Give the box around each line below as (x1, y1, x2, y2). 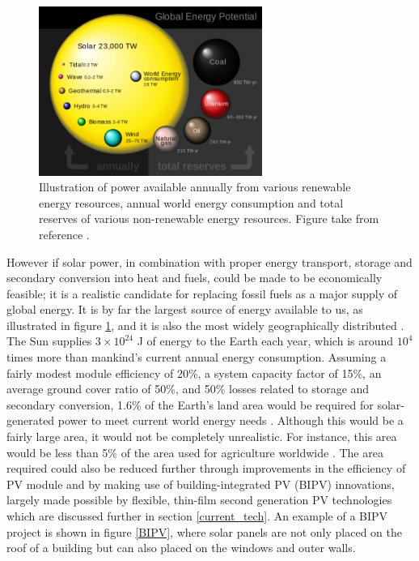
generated (6, 412, 55, 429)
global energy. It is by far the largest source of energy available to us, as (6, 301, 363, 318)
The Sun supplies (6, 332, 92, 349)
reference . (39, 225, 90, 242)
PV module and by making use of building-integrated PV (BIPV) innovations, (6, 475, 395, 492)
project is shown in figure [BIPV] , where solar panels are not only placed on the (6, 523, 402, 540)
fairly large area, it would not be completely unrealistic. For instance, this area (6, 428, 397, 445)
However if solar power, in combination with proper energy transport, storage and (6, 253, 413, 270)
